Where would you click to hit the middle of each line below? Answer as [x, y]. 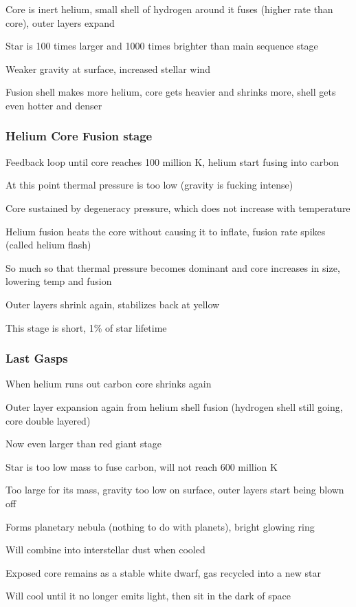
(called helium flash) [48, 245]
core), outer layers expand [60, 22]
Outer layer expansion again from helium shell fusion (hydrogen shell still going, [174, 406]
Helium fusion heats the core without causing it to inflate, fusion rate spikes [166, 231]
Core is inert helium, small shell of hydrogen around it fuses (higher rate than [169, 9]
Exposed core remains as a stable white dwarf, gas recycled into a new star [163, 572]
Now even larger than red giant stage [84, 444]
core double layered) [48, 420]
